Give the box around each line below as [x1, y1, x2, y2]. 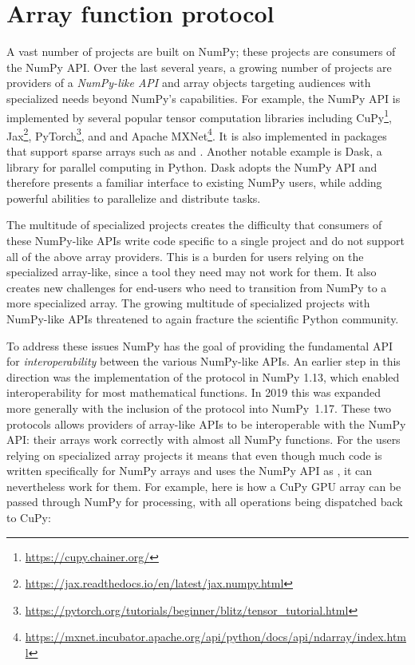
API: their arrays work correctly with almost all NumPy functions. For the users [6, 431, 401, 448]
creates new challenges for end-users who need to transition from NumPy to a [6, 279, 387, 295]
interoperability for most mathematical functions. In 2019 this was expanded [6, 384, 381, 401]
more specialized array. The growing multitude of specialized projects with [6, 295, 370, 311]
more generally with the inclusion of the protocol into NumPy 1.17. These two [6, 399, 391, 416]
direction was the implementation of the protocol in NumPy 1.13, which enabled [6, 368, 400, 385]
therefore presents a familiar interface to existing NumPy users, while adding [6, 174, 382, 191]
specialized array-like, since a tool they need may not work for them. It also [6, 263, 377, 280]
